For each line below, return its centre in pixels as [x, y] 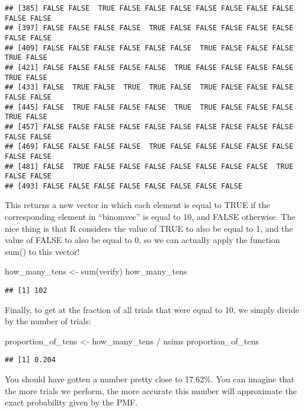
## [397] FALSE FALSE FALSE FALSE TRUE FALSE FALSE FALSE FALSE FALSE [149, 28]
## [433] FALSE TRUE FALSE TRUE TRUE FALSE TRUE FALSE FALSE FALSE [149, 87]
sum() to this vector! [42, 251]
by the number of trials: [48, 321]
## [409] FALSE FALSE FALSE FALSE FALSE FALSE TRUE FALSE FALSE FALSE [149, 48]
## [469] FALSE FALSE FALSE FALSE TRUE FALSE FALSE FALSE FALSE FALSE [149, 147]
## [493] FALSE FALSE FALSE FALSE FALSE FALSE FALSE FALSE [124, 186]
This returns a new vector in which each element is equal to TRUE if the [137, 205]
